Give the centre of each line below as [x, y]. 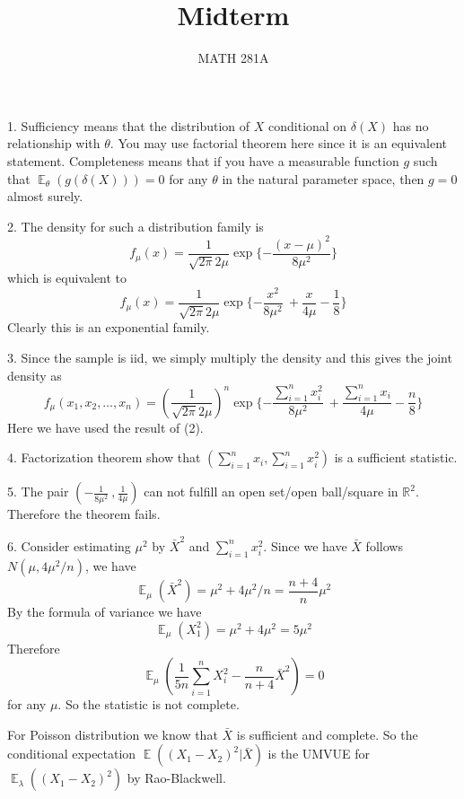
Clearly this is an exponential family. [109, 327]
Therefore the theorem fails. [84, 514]
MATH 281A [233, 58]
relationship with [54, 143]
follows [384, 545]
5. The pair [38, 492]
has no [411, 125]
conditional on [308, 125]
